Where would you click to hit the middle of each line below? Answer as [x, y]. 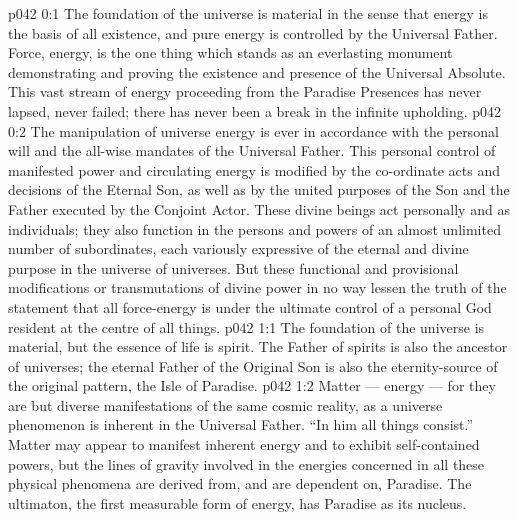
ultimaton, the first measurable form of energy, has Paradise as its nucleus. [237, 502]
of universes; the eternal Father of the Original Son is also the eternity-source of [253, 365]
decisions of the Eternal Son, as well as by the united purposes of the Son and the [259, 189]
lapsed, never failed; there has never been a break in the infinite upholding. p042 [255, 110]
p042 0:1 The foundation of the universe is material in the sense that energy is [248, 13]
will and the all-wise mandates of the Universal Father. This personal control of [252, 150]
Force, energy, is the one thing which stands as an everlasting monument [230, 52]
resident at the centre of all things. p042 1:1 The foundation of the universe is [246, 326]
